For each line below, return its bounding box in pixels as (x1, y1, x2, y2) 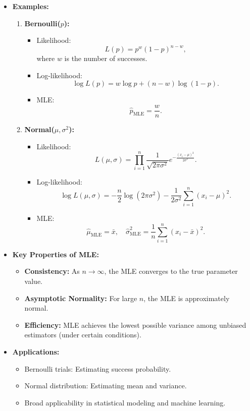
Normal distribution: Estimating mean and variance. (24, 380, 187, 391)
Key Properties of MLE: (12, 249, 99, 259)
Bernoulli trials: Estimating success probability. (24, 363, 171, 374)
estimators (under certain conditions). (24, 329, 141, 340)
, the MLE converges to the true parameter (104, 266, 238, 276)
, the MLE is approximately (143, 292, 230, 303)
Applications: (12, 346, 60, 357)
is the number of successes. (64, 53, 147, 64)
